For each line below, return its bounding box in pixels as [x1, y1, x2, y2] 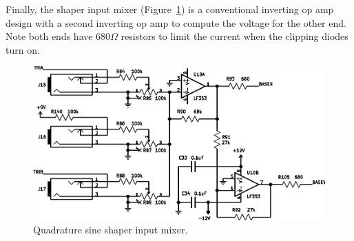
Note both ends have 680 [6, 29, 111, 43]
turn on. [6, 42, 40, 56]
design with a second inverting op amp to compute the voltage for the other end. [6, 15, 346, 30]
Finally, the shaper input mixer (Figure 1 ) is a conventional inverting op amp [6, 2, 334, 16]
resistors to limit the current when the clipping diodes [121, 29, 348, 43]
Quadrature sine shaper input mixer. [33, 222, 188, 237]
